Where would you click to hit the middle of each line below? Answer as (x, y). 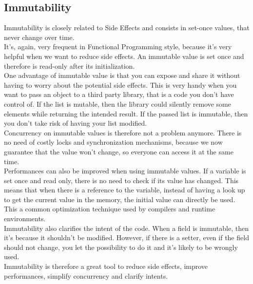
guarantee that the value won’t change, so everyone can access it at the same (119, 151)
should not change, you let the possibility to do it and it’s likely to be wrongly (121, 247)
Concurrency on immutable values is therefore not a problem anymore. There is (123, 132)
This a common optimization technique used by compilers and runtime (110, 209)
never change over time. (39, 37)
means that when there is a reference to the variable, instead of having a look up (125, 190)
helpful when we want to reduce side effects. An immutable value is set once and (124, 56)
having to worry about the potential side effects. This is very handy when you (120, 85)
